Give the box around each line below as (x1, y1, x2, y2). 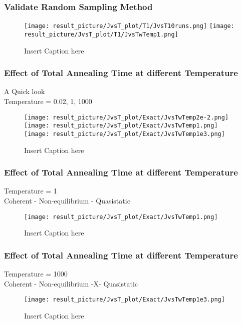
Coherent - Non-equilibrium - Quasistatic (4, 195, 130, 205)
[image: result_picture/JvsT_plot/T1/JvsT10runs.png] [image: (24, 22, 234, 30)
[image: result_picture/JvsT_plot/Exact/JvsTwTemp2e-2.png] (24, 113, 229, 121)
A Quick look (4, 86, 45, 96)
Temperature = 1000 (4, 268, 68, 278)
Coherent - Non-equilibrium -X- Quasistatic (4, 278, 138, 288)
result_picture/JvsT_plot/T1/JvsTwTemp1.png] (24, 30, 178, 38)
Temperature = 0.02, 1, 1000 (4, 95, 92, 106)
